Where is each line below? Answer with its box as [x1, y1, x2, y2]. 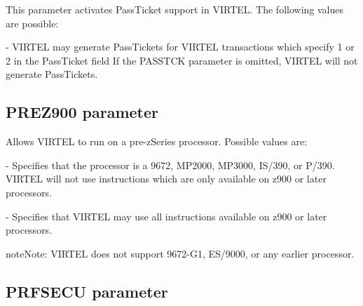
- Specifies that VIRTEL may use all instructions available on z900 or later [6, 208, 327, 223]
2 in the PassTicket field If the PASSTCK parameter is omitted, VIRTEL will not [6, 53, 358, 67]
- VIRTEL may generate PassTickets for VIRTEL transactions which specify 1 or [6, 39, 355, 54]
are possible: [6, 15, 59, 30]
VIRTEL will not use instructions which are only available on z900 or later [6, 171, 327, 186]
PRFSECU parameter [6, 280, 168, 302]
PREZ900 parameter [6, 101, 158, 123]
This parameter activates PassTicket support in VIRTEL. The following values [6, 2, 343, 16]
